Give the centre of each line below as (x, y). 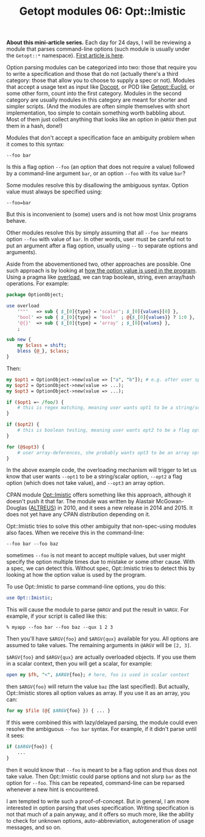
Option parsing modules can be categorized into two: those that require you (102, 67)
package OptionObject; (35, 295)
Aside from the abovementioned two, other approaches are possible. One (99, 264)
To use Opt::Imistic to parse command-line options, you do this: (86, 587)
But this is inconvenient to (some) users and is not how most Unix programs (102, 214)
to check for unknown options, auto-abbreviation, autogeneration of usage (100, 820)
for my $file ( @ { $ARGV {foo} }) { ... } (59, 711)
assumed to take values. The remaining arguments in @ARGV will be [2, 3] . (99, 645)
